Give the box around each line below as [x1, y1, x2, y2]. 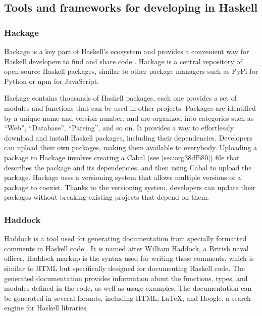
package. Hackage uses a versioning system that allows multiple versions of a [4, 172, 241, 183]
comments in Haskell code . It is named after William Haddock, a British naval [4, 243, 249, 253]
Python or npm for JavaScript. [4, 75, 99, 86]
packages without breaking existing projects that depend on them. [4, 192, 209, 202]
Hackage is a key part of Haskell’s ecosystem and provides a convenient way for [4, 46, 249, 56]
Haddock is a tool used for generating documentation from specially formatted [4, 233, 247, 244]
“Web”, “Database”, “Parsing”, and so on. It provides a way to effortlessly [4, 122, 234, 133]
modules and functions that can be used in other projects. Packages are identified [4, 102, 256, 113]
